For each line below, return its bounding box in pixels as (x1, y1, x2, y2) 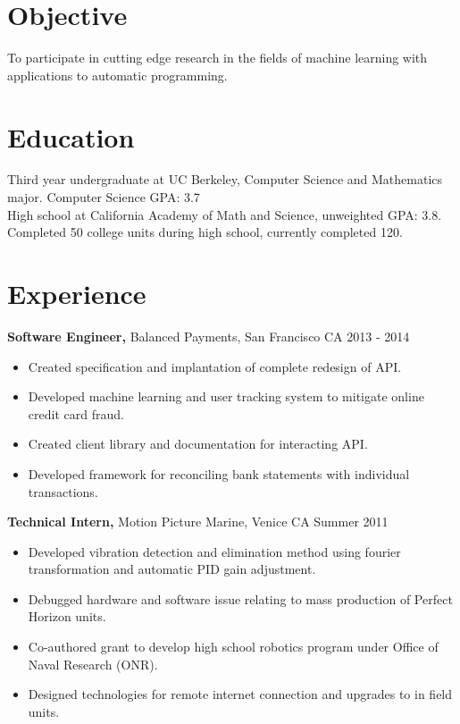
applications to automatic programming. (7, 65, 228, 84)
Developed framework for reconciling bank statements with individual (28, 464, 410, 483)
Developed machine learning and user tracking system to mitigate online (28, 387, 424, 406)
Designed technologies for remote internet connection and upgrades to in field (28, 685, 453, 703)
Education (7, 118, 135, 155)
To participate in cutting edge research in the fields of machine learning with (7, 48, 428, 67)
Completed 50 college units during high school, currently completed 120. (7, 223, 403, 241)
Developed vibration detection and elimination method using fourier (28, 542, 401, 560)
